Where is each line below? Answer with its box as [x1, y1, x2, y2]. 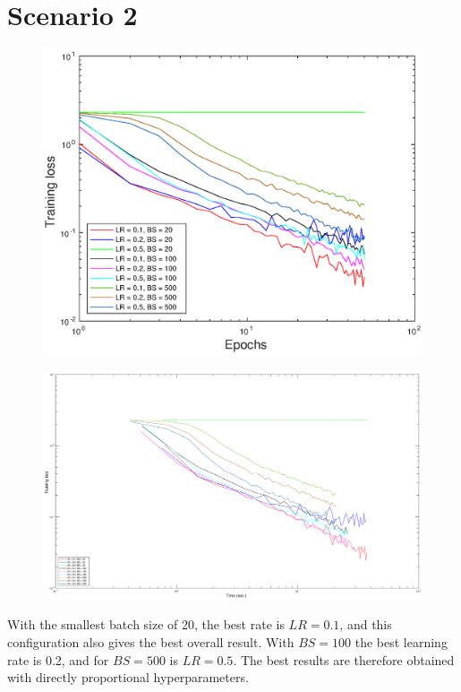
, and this [339, 615, 392, 634]
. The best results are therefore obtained [233, 650, 455, 669]
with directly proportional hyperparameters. [7, 668, 249, 687]
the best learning [354, 632, 448, 651]
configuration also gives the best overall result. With [7, 632, 295, 651]
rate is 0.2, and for [7, 650, 109, 669]
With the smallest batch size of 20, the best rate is [7, 615, 285, 634]
